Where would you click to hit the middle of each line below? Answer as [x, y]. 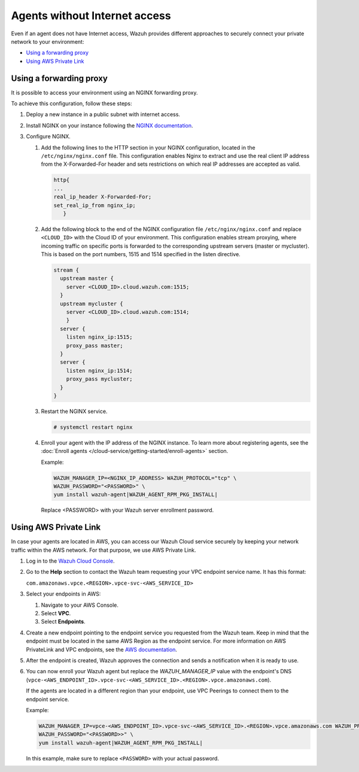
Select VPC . [56, 613]
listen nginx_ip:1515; [99, 337]
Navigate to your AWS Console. [80, 605]
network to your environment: [48, 41]
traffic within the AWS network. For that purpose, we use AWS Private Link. [104, 550]
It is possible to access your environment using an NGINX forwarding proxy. [104, 92]
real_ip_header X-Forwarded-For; [103, 197]
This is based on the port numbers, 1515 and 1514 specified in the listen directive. [141, 254]
